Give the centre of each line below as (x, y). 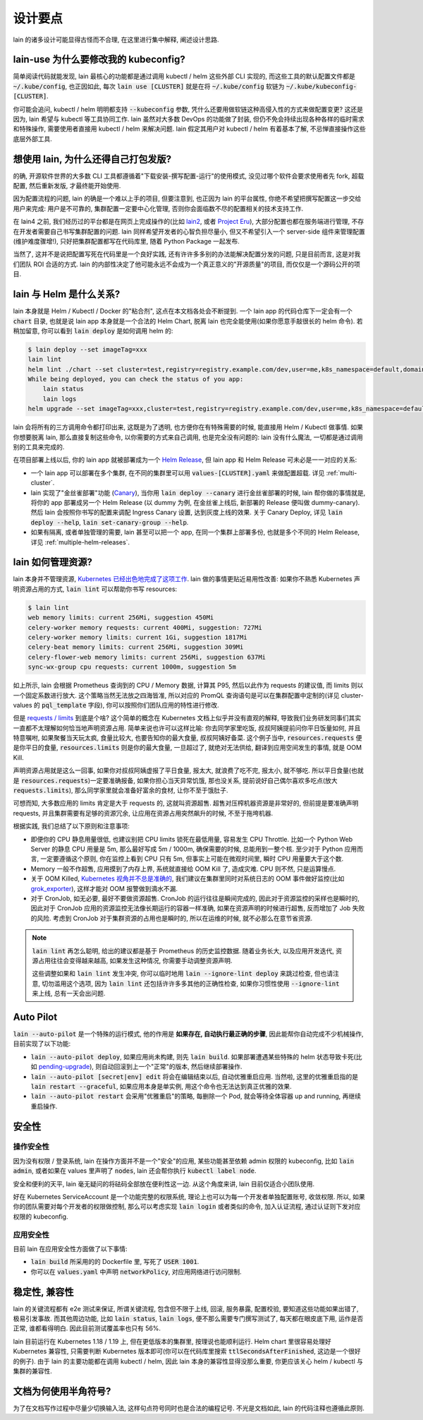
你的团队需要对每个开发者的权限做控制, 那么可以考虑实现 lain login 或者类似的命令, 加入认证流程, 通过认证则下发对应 (187, 1207)
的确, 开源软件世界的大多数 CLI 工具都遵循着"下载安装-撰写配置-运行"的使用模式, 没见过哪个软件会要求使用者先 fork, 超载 (189, 176)
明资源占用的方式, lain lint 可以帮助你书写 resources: (95, 589)
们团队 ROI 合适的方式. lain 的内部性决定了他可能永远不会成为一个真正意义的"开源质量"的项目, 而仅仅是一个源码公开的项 (187, 264)
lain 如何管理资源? (53, 562)
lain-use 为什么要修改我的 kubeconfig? (99, 60)
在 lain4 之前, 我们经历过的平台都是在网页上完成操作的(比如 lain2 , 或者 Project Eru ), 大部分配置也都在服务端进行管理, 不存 (189, 222)
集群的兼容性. (33, 1371)
